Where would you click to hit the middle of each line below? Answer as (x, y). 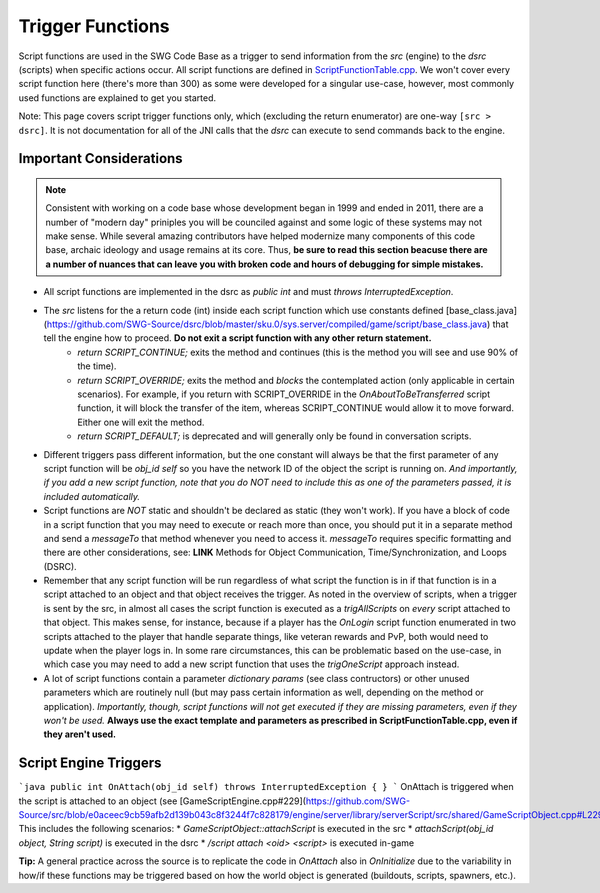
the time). (97, 366)
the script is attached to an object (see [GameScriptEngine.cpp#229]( (162, 801)
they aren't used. (80, 734)
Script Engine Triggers (90, 763)
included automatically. (91, 496)
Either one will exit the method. (141, 422)
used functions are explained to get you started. (117, 97)
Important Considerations (101, 158)
